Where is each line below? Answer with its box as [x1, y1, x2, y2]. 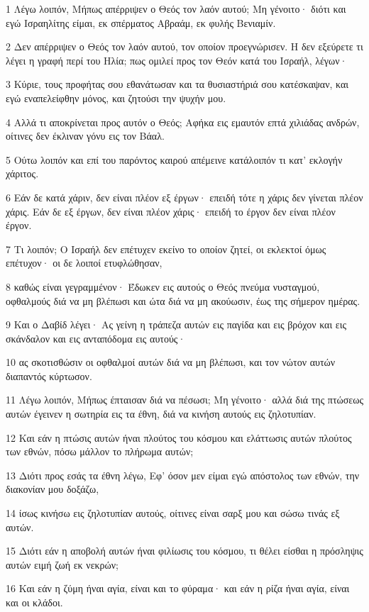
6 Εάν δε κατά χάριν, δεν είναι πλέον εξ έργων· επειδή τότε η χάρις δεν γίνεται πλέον [6, 189, 363, 204]
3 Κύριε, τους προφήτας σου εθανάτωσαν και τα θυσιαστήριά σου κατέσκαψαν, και [6, 77, 349, 91]
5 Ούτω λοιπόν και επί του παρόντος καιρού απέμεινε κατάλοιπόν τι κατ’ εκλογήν [6, 152, 343, 167]
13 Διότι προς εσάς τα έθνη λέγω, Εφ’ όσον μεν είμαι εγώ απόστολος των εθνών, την [6, 467, 360, 482]
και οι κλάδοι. [6, 595, 63, 609]
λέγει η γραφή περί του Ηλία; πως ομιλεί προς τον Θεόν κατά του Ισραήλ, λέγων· [6, 52, 348, 67]
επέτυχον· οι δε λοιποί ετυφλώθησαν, [6, 255, 163, 270]
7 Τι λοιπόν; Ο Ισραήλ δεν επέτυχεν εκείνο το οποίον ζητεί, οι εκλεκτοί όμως [6, 241, 326, 256]
